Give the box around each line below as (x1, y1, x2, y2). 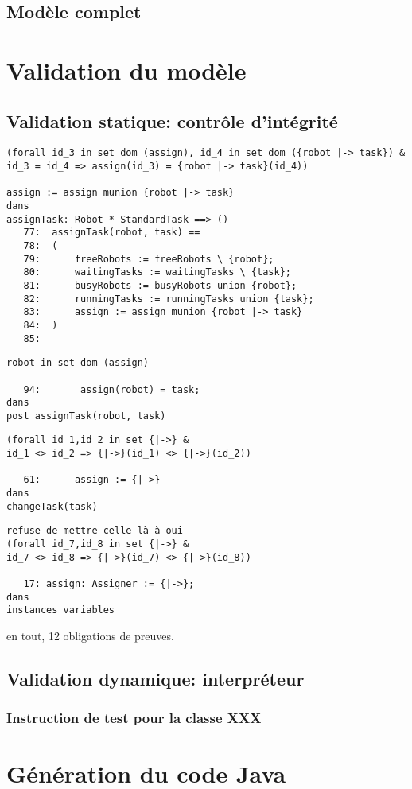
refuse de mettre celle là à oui (6, 525, 183, 537)
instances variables (6, 604, 115, 616)
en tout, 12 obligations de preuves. (6, 628, 174, 644)
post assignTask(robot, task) (6, 410, 166, 422)
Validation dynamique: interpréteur (6, 667, 305, 690)
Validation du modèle (6, 53, 247, 86)
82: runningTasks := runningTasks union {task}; (23, 293, 314, 305)
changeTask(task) (6, 500, 98, 512)
